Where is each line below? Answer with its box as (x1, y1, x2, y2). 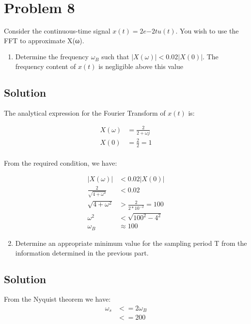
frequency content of (15, 61, 76, 71)
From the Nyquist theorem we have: (4, 294, 111, 304)
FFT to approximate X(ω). (4, 35, 84, 45)
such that (101, 51, 129, 62)
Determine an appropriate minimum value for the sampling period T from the (15, 238, 247, 248)
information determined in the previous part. (15, 247, 149, 257)
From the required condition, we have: (4, 157, 117, 168)
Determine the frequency (15, 51, 89, 62)
